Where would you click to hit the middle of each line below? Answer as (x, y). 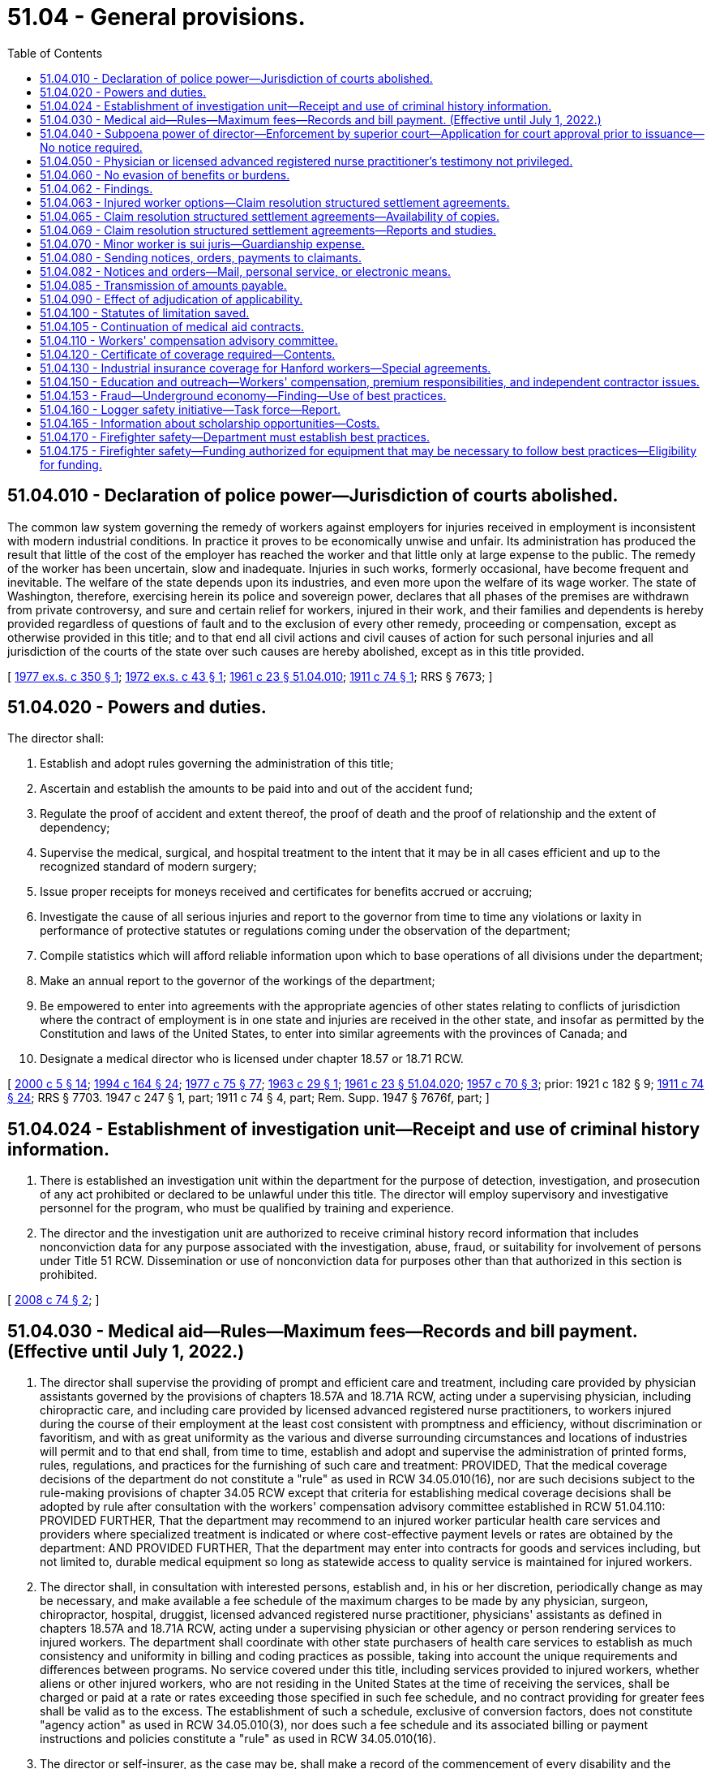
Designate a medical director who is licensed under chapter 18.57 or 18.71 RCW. (252, 1059)
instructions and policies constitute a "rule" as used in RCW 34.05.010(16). (238, 1739)
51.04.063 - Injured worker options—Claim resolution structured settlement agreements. (275, 202)
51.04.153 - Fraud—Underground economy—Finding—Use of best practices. (243, 395)
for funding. (71, 464)
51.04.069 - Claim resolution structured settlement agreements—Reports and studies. (268, 230)
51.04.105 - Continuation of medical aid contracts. (172, 326)
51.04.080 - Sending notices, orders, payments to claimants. (201, 257)
